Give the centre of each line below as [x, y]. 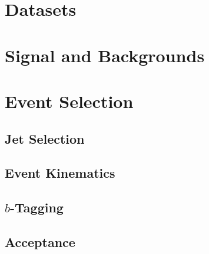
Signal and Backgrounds [105, 55]
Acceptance [40, 241]
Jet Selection [45, 138]
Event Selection [69, 101]
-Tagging [37, 207]
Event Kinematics [60, 173]
